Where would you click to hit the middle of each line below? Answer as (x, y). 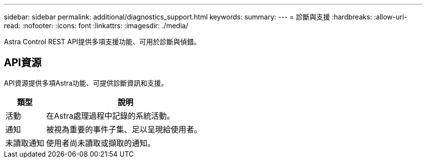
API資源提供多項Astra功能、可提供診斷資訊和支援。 (86, 83)
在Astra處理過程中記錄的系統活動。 (110, 116)
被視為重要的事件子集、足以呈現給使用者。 (124, 129)
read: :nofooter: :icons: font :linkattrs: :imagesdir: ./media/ (96, 26)
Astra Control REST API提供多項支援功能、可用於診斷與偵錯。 (102, 42)
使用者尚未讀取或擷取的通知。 (101, 143)
